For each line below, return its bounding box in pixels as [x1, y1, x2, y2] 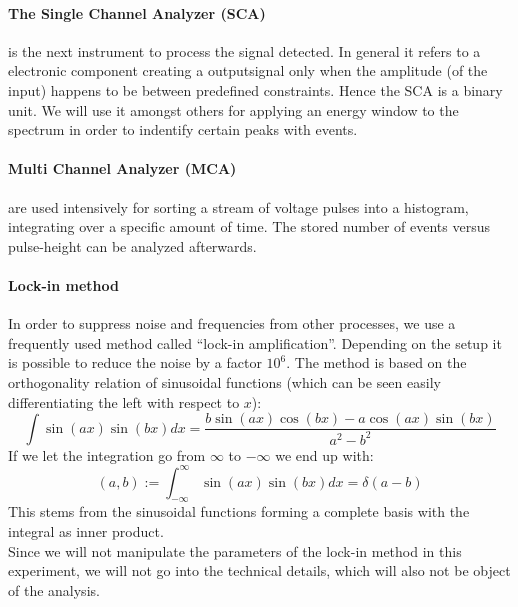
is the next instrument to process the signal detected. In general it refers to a [8, 40, 481, 61]
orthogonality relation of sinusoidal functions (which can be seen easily [8, 371, 441, 392]
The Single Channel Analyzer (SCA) [8, 2, 266, 23]
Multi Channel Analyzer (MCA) [8, 158, 237, 179]
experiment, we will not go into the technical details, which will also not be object [8, 560, 511, 581]
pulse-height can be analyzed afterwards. [8, 235, 257, 256]
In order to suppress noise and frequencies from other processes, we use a [8, 313, 456, 334]
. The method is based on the [286, 352, 467, 373]
